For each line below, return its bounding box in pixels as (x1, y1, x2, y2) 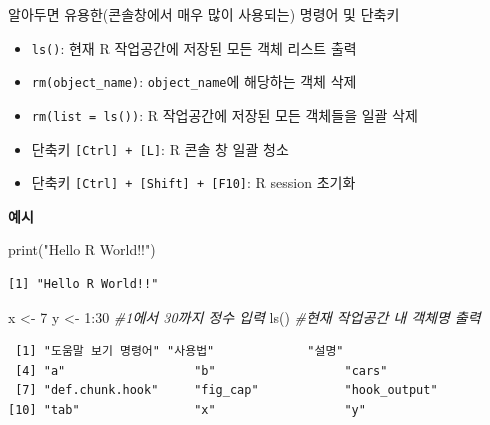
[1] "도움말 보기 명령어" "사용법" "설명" (15, 344, 344, 359)
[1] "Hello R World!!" (8, 277, 159, 292)
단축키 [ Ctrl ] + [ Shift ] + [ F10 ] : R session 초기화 (31, 172, 356, 193)
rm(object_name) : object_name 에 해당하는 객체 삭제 (31, 71, 357, 92)
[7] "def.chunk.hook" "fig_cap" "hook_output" (15, 383, 438, 398)
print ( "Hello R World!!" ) (8, 239, 156, 260)
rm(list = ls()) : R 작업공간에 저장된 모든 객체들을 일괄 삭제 (31, 104, 418, 125)
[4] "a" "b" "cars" (15, 363, 388, 378)
